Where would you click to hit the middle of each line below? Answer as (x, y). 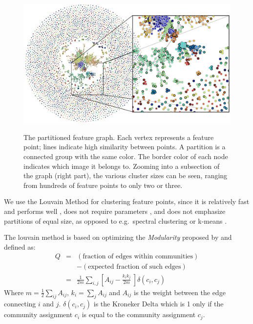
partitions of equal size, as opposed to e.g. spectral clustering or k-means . (116, 220)
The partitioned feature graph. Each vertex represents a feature (119, 137)
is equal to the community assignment (139, 314)
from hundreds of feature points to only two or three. (103, 185)
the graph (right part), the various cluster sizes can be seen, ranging (126, 175)
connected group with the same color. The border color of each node (126, 156)
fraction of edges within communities (138, 257)
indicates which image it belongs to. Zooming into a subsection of (122, 166)
